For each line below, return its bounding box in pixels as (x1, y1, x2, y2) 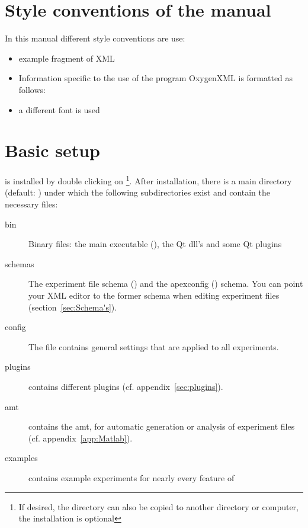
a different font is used (18, 103, 100, 116)
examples (5, 452, 38, 464)
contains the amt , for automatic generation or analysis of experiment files (28, 420, 295, 433)
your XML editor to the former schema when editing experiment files (28, 289, 280, 302)
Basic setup (5, 138, 101, 162)
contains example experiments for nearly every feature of (28, 471, 235, 484)
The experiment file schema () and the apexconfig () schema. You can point (28, 277, 303, 290)
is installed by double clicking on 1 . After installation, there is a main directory (5, 173, 292, 187)
